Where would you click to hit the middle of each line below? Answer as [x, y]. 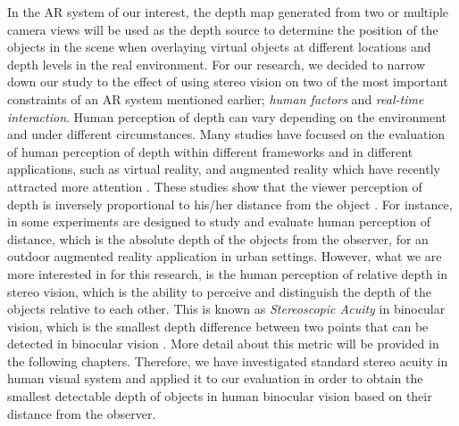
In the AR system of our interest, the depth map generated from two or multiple [228, 12]
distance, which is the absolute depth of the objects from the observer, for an [218, 238]
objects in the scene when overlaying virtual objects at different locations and [219, 47]
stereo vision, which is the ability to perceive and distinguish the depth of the [219, 291]
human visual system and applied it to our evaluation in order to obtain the [215, 378]
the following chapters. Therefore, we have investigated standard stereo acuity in [228, 360]
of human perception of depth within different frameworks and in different [210, 151]
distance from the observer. [82, 413]
